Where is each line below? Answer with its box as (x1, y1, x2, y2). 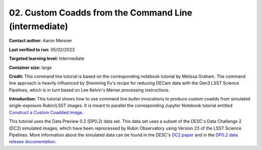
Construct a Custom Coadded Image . (9, 109, 83, 115)
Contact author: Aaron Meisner (9, 38, 72, 44)
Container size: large (9, 65, 52, 70)
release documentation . (9, 139, 57, 145)
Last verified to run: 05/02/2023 (9, 47, 75, 52)
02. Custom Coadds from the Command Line (9, 7, 193, 18)
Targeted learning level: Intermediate (9, 56, 84, 62)
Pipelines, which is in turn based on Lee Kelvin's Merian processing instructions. (9, 87, 170, 93)
